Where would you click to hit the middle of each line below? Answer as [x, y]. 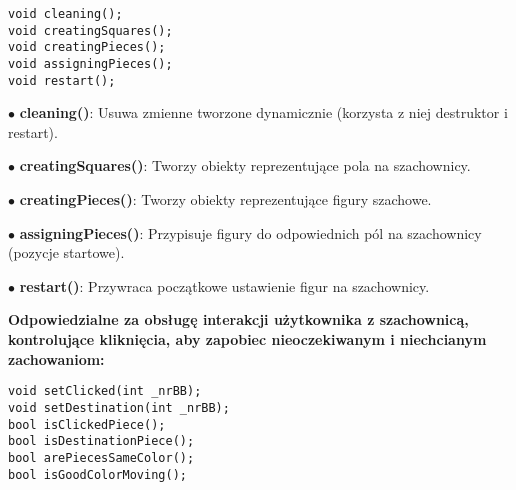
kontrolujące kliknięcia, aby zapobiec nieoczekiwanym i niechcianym [247, 339]
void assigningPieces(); [90, 63]
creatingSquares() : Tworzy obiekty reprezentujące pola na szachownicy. [245, 165]
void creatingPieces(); [87, 47]
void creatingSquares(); [90, 30]
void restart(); [62, 80]
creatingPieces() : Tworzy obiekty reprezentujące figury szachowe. [225, 199]
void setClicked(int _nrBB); [105, 391]
